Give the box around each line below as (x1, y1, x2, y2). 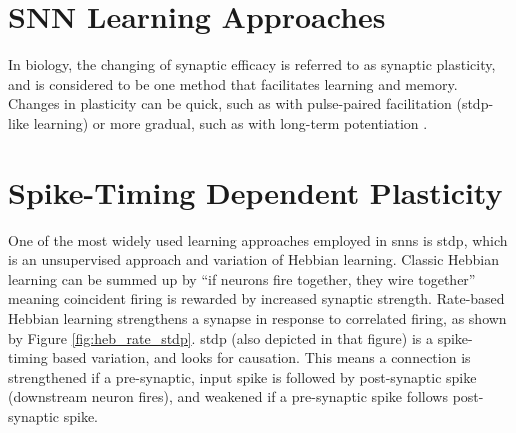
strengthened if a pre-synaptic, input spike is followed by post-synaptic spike (8, 366, 477, 387)
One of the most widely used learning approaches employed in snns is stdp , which (8, 229, 508, 250)
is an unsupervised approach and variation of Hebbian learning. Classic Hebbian (8, 249, 499, 270)
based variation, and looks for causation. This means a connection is (52, 347, 471, 368)
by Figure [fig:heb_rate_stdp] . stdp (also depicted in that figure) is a (8, 327, 433, 348)
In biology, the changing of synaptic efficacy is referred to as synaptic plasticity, (8, 54, 496, 75)
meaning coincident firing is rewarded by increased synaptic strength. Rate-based (8, 288, 505, 309)
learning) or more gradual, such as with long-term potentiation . (33, 112, 428, 133)
